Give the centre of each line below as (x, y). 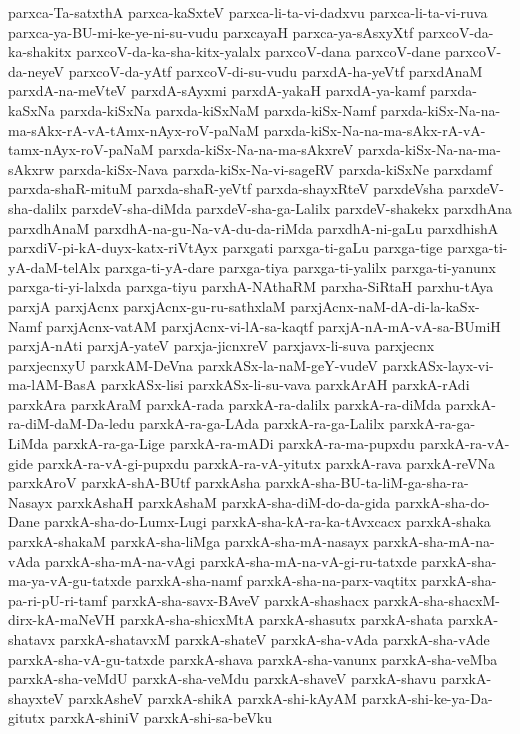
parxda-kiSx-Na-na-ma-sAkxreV (256, 149)
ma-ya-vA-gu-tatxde (70, 580)
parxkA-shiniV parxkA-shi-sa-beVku (161, 717)
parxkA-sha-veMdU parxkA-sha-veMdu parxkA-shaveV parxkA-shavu (222, 678)
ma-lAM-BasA (52, 384)
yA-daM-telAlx (54, 266)
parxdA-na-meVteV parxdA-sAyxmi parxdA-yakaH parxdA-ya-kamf (217, 90)
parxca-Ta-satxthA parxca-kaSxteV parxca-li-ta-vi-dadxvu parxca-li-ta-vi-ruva (248, 12)
